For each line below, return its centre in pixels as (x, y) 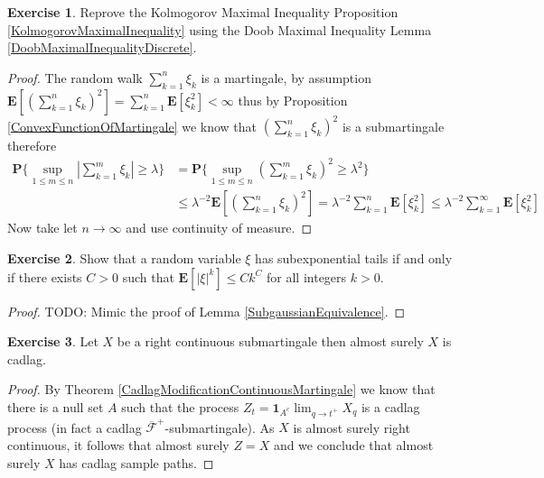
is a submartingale (393, 126)
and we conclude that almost (353, 445)
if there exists (45, 276)
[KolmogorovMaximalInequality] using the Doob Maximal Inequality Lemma (220, 29)
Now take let (42, 228)
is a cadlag (390, 407)
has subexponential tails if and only (354, 258)
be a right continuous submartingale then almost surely (270, 341)
